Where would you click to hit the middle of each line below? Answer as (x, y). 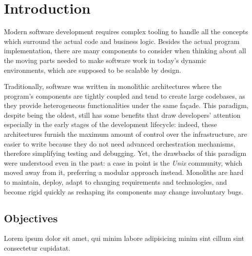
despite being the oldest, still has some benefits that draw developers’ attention (122, 115)
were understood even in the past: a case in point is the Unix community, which (123, 162)
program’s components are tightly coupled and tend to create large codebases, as (125, 96)
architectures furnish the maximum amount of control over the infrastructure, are (126, 134)
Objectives (31, 218)
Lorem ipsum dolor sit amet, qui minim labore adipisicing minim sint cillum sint (124, 238)
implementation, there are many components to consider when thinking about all (125, 51)
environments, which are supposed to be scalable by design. (93, 70)
